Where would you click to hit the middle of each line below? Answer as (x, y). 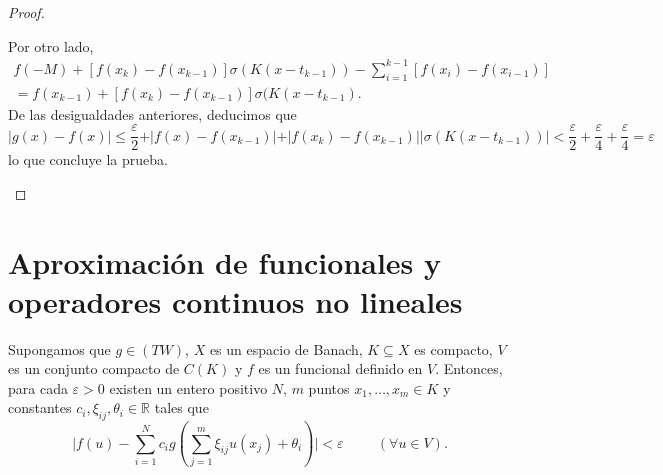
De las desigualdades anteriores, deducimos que (152, 113)
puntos (329, 387)
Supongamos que (59, 348)
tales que (181, 407)
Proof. (26, 12)
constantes (40, 407)
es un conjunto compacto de (94, 368)
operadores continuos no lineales (235, 300)
